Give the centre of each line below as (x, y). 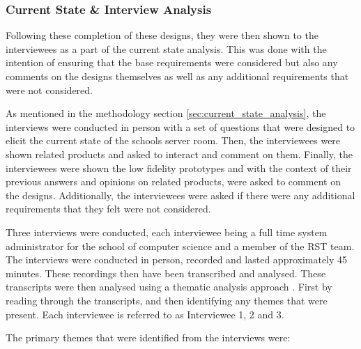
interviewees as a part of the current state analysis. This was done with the (166, 48)
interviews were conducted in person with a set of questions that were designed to (180, 126)
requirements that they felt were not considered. (108, 209)
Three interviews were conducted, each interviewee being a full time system (167, 232)
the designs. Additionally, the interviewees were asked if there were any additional (180, 195)
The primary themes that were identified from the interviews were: (148, 338)
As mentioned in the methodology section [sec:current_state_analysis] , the (166, 113)
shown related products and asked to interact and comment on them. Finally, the (179, 154)
